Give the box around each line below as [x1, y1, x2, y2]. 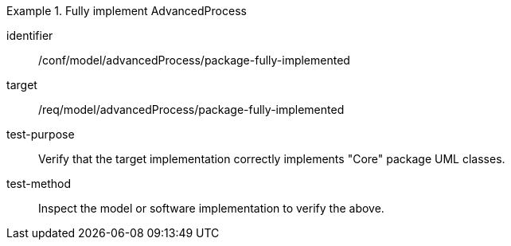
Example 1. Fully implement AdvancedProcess [6, 4, 247, 18]
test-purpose [6, 127, 75, 141]
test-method [6, 177, 71, 190]
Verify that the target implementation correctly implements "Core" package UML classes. [38, 152, 505, 166]
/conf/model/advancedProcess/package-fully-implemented [38, 53, 350, 67]
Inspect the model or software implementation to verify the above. [38, 201, 384, 215]
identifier [6, 29, 53, 42]
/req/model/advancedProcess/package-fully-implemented [38, 103, 345, 116]
